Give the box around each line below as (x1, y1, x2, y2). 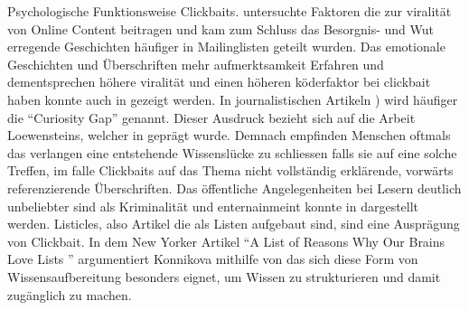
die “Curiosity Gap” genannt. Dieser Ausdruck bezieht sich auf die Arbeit (7, 108, 416, 127)
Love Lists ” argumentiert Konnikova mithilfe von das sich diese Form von (7, 249, 418, 268)
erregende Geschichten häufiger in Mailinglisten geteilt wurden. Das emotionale (7, 37, 446, 56)
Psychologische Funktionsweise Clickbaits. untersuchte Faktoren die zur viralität (7, 2, 452, 20)
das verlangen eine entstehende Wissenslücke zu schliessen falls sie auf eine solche (7, 143, 457, 162)
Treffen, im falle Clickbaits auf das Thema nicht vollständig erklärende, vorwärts (7, 161, 454, 180)
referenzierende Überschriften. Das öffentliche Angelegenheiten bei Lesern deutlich (7, 178, 462, 197)
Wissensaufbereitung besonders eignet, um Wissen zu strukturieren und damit (7, 267, 441, 286)
